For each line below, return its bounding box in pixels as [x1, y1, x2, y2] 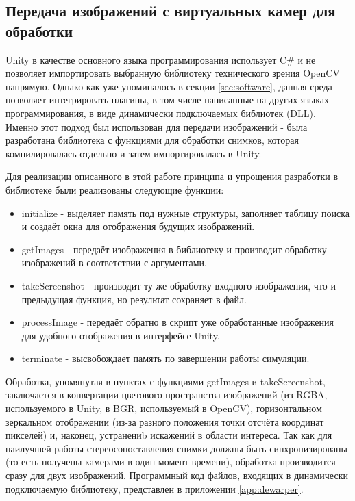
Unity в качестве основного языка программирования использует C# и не [5, 52, 316, 66]
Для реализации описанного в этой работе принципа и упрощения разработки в [5, 169, 338, 183]
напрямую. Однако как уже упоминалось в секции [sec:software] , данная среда [5, 79, 332, 93]
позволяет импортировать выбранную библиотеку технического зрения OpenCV [5, 66, 340, 80]
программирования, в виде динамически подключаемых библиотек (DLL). [5, 105, 316, 120]
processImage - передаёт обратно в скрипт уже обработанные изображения [21, 315, 334, 329]
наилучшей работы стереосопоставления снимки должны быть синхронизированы [5, 441, 347, 455]
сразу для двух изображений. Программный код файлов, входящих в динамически [5, 468, 348, 483]
